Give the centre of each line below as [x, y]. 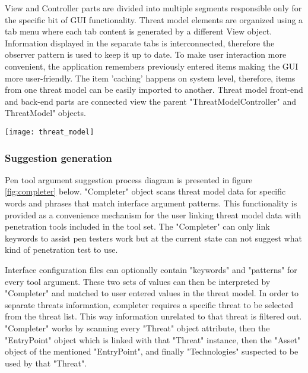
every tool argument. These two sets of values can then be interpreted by [138, 281]
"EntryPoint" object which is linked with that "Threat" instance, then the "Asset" [153, 339]
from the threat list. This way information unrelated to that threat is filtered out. [153, 316]
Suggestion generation [58, 157]
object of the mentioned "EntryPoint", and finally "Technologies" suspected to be [152, 351]
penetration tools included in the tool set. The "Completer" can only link [137, 226]
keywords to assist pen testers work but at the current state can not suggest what [153, 238]
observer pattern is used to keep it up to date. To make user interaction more [146, 54]
